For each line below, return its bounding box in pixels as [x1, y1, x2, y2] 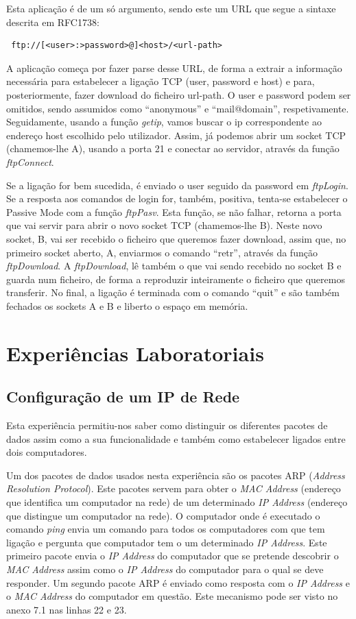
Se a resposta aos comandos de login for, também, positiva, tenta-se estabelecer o [6, 191, 348, 206]
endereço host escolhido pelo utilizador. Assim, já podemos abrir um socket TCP [6, 128, 346, 142]
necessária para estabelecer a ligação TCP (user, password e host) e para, [6, 74, 315, 88]
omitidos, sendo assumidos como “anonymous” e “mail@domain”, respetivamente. [6, 101, 349, 115]
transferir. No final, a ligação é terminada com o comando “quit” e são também [6, 285, 340, 300]
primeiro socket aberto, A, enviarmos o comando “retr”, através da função [6, 245, 318, 259]
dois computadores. [6, 445, 87, 459]
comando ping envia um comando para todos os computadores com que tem [6, 522, 325, 536]
